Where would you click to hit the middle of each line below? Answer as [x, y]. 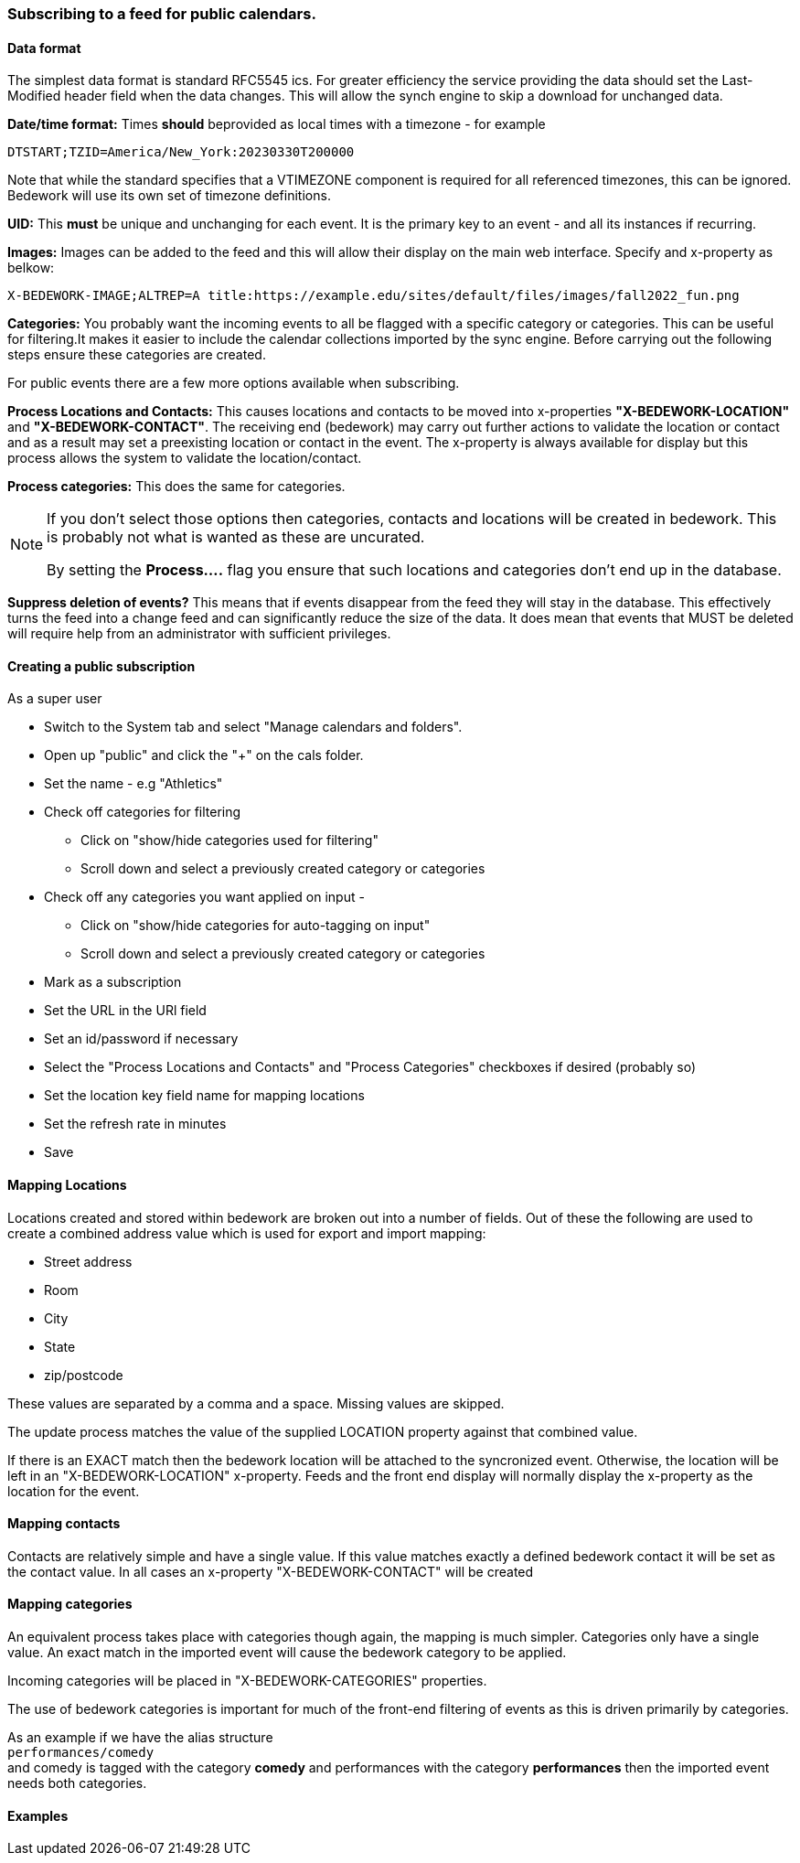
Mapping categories [70, 1604]
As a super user [55, 699]
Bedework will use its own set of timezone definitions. [169, 196]
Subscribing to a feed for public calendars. [162, 14]
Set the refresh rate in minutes [135, 1124]
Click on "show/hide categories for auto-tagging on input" [256, 926]
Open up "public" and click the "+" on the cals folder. [204, 755]
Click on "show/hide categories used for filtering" [229, 840]
